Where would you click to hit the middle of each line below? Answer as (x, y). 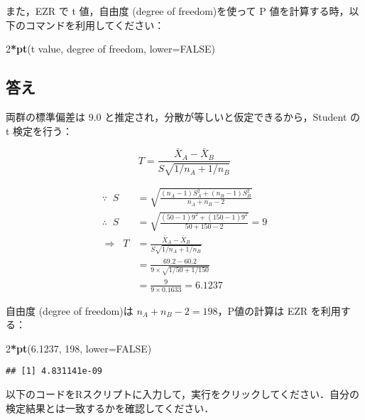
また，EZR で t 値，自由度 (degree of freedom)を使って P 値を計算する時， (178, 11)
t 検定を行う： (39, 130)
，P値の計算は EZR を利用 (279, 310)
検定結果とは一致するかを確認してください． (110, 408)
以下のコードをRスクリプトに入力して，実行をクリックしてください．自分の (183, 394)
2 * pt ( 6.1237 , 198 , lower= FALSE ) (79, 348)
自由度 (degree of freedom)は (70, 310)
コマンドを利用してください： (95, 25)
